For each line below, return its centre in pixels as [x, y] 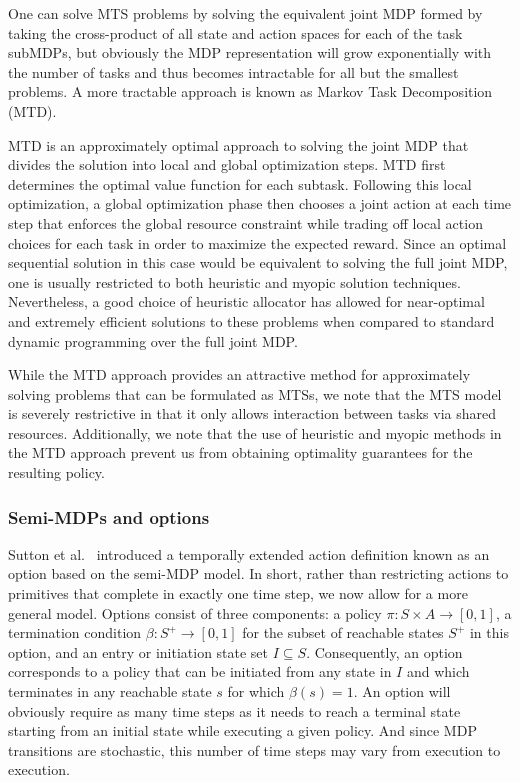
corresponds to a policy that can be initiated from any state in [200, 671]
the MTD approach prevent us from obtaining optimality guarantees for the [240, 452]
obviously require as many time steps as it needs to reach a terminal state [234, 710]
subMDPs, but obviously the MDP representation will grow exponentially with [250, 52]
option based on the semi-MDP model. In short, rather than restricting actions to [258, 573]
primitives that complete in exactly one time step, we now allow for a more [238, 593]
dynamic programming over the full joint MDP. [153, 340]
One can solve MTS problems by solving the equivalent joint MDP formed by [245, 13]
